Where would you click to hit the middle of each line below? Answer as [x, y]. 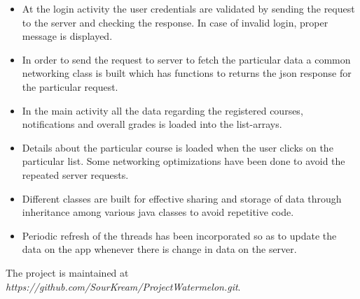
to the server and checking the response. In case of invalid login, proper [175, 22]
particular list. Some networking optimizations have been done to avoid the [184, 161]
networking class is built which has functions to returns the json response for [187, 73]
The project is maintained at [67, 272]
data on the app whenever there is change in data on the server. [159, 249]
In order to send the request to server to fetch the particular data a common [186, 59]
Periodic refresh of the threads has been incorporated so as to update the [179, 235]
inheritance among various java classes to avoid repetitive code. [158, 212]
